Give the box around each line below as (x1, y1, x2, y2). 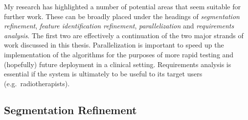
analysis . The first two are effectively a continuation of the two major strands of (4, 30, 244, 40)
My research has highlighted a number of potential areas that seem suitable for (4, 1, 241, 11)
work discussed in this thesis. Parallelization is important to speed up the (4, 40, 224, 50)
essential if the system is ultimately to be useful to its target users (4, 69, 203, 79)
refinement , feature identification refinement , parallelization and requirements (4, 21, 234, 31)
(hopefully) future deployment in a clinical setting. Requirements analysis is (4, 59, 231, 69)
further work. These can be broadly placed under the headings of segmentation (4, 11, 240, 21)
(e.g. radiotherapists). (4, 78, 70, 88)
